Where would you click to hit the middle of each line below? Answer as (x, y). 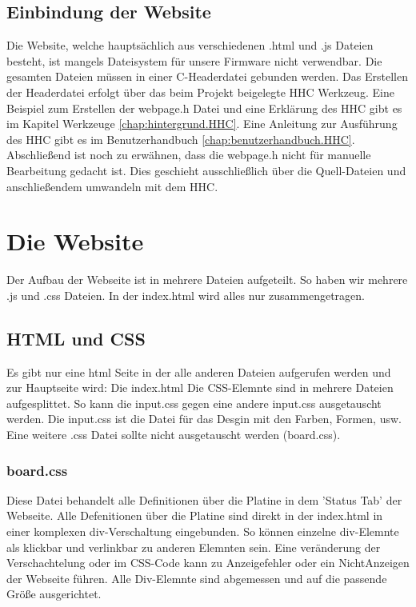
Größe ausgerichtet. (54, 594)
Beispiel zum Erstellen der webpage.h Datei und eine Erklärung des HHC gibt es (204, 108)
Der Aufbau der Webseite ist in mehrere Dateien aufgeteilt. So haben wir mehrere (207, 280)
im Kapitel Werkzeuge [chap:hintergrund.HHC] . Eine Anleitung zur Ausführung (202, 124)
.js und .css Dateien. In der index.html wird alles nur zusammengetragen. (186, 295)
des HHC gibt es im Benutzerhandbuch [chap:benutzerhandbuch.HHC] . (181, 139)
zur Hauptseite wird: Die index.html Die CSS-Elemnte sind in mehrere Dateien (200, 387)
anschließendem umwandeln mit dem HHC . (112, 186)
